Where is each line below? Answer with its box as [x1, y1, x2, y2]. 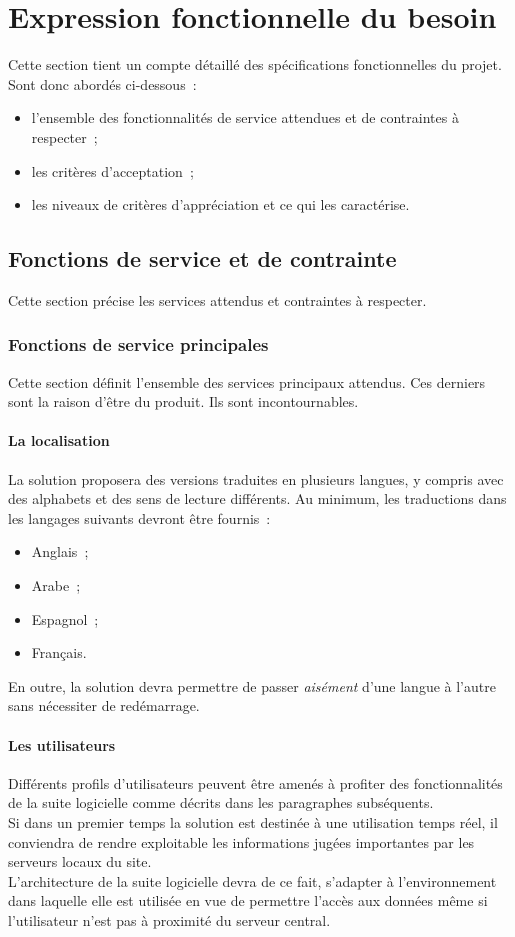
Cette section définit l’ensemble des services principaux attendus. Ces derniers [8, 371, 486, 392]
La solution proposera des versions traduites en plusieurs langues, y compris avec [8, 468, 504, 489]
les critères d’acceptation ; [31, 160, 194, 181]
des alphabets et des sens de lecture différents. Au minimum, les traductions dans [8, 488, 507, 509]
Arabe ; [31, 575, 81, 596]
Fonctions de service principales [8, 332, 269, 357]
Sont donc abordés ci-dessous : [8, 73, 197, 94]
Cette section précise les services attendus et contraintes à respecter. [8, 289, 427, 310]
